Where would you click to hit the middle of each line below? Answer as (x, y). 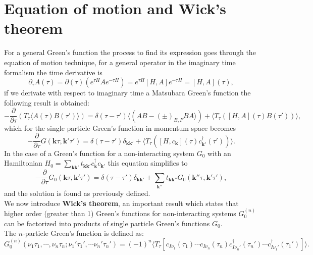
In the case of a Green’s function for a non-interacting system (99, 153)
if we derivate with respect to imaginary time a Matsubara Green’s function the (127, 93)
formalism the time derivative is (53, 72)
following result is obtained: (47, 102)
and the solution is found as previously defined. (77, 193)
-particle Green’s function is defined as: (83, 233)
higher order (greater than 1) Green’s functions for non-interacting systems (120, 213)
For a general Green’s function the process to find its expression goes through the (130, 52)
